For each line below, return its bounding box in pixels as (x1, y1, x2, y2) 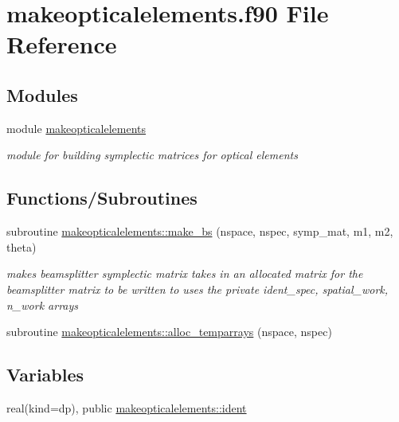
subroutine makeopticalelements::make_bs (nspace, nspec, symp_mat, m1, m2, (6, 223, 393, 240)
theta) (6, 238, 37, 255)
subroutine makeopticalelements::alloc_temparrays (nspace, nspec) (6, 323, 332, 340)
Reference (6, 28, 117, 61)
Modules (6, 82, 78, 107)
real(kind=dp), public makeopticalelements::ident (6, 399, 247, 416)
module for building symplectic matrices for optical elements (6, 147, 298, 163)
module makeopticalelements (6, 119, 147, 136)
